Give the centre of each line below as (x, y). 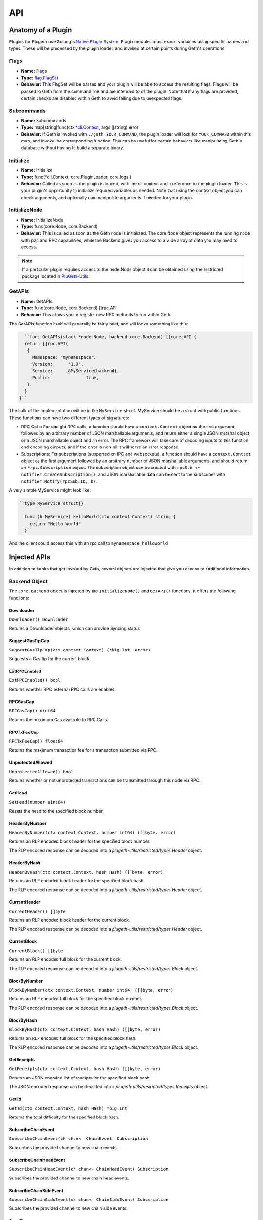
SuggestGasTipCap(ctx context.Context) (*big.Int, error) (80, 650)
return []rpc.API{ (46, 344)
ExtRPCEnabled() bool (35, 680)
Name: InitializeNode (42, 220)
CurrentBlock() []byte (36, 951)
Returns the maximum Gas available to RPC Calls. (58, 719)
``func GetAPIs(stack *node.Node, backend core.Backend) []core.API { (111, 336)
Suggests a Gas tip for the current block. (50, 659)
